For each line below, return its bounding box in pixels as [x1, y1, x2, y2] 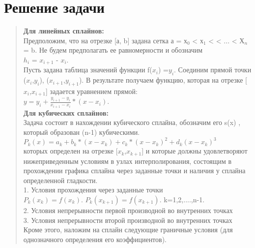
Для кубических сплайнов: [23, 107, 109, 118]
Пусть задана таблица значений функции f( [23, 64, 152, 75]
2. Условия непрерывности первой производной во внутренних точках [23, 205, 233, 215]
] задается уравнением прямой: [46, 86, 138, 96]
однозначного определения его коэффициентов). [23, 234, 167, 244]
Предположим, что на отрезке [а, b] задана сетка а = [23, 35, 182, 45]
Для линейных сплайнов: [23, 26, 104, 36]
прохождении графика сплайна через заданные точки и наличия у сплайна [23, 165, 246, 176]
